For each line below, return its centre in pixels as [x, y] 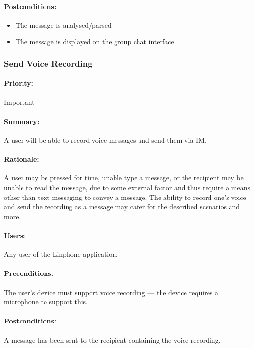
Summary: [22, 121]
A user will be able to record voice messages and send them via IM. [105, 140]
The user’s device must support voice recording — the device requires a [111, 292]
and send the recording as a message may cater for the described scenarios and [122, 207]
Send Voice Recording [48, 63]
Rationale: [22, 159]
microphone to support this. [46, 302]
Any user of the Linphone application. [61, 254]
